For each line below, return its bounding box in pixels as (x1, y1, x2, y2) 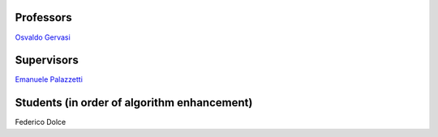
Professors (15, 11, 72, 24)
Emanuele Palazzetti (15, 75, 83, 84)
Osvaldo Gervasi (15, 32, 71, 42)
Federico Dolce (15, 118, 67, 127)
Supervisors (15, 54, 79, 67)
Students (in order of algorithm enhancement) (15, 96, 253, 109)
